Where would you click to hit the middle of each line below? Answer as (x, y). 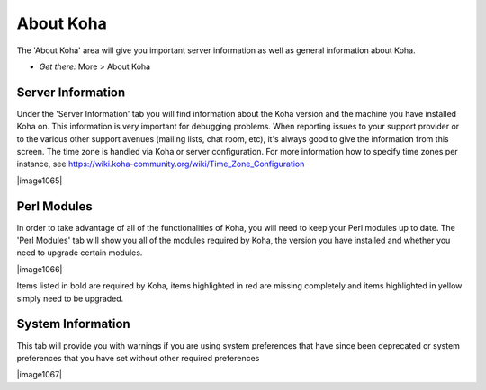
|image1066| (40, 269)
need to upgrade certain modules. (80, 253)
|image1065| (40, 181)
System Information (73, 324)
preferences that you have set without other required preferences (138, 358)
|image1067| (40, 375)
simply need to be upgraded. (70, 298)
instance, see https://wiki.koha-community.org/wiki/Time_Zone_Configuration (161, 164)
